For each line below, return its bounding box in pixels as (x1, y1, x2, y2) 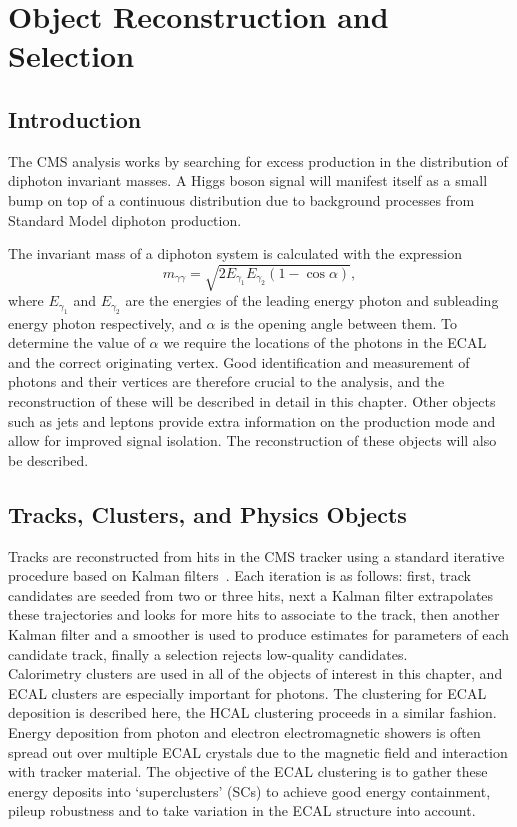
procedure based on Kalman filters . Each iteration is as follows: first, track (8, 565, 471, 586)
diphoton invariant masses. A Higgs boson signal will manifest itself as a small (8, 170, 488, 191)
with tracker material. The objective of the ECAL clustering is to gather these (8, 761, 488, 782)
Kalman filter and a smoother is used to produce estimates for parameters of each (8, 624, 510, 645)
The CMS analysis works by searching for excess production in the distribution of (8, 150, 508, 171)
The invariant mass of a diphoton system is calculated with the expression (8, 243, 463, 264)
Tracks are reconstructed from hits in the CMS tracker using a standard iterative (8, 545, 505, 566)
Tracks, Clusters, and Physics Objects (8, 498, 407, 529)
